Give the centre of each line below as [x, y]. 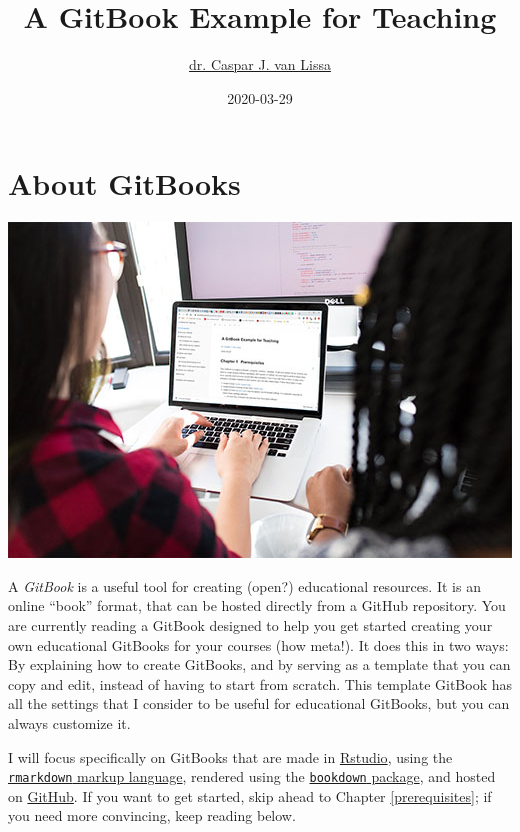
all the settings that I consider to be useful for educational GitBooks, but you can [259, 703]
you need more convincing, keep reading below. [152, 815]
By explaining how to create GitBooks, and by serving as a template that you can [259, 664]
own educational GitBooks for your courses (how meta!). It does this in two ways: [258, 644]
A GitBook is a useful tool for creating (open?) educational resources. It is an [244, 585]
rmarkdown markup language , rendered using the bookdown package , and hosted [252, 776]
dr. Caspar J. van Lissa [260, 64]
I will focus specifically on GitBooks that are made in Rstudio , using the [230, 756]
